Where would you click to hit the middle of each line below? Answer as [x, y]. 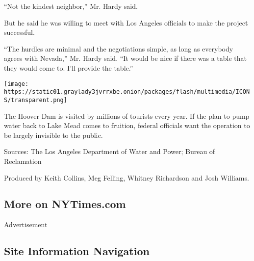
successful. [19, 32]
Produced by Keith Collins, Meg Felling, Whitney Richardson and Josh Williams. [127, 177]
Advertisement [26, 224]
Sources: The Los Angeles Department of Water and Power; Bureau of [110, 151]
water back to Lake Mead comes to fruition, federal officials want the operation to [127, 125]
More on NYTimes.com [65, 204]
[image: [16, 84]
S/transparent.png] [36, 100]
